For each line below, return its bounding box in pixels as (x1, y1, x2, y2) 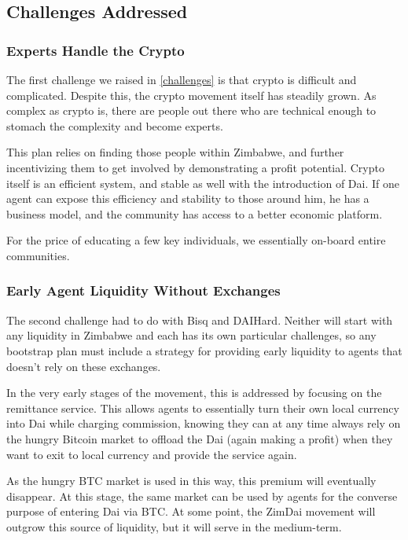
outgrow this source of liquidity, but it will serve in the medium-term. (6, 518, 342, 534)
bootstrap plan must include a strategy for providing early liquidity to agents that (6, 342, 402, 358)
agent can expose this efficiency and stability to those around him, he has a (6, 190, 369, 207)
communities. (6, 247, 70, 263)
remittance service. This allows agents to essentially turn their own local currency (6, 399, 399, 416)
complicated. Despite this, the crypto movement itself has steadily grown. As (6, 86, 377, 103)
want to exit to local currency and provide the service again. (6, 446, 297, 462)
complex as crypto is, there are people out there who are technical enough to (6, 102, 377, 119)
